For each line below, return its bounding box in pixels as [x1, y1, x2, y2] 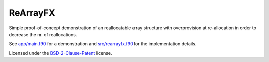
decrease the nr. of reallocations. [9, 31, 77, 37]
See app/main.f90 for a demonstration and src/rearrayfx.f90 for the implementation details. [9, 41, 197, 47]
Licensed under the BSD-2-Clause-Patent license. [9, 50, 112, 56]
